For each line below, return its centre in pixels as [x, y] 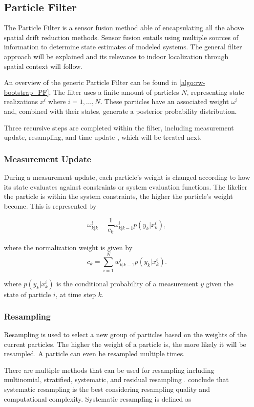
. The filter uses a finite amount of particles [114, 92]
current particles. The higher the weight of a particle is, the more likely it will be [125, 344]
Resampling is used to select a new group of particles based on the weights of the [125, 334]
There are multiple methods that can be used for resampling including [109, 370]
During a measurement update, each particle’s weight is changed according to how [127, 177]
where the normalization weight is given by [68, 247]
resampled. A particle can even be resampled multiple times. [95, 353]
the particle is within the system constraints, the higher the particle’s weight [118, 196]
